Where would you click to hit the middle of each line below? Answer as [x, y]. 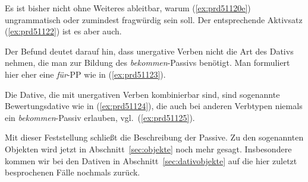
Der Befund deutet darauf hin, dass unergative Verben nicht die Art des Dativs [149, 51]
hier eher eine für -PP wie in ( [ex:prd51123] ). [85, 74]
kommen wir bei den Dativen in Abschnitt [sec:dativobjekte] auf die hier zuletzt [151, 160]
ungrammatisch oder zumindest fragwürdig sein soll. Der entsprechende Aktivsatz [154, 19]
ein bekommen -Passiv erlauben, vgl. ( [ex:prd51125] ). [100, 117]
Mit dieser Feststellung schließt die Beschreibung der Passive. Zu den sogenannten [154, 137]
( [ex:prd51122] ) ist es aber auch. [63, 31]
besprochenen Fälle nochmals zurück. [73, 172]
